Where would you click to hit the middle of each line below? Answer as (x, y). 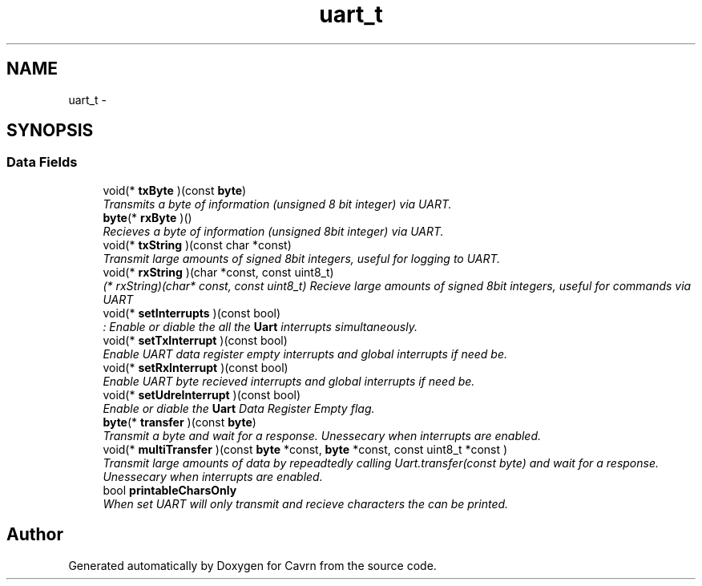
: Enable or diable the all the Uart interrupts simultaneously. (260, 326)
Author (35, 535)
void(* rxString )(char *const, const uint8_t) (218, 272)
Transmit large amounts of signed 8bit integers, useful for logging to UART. (302, 258)
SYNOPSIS (50, 131)
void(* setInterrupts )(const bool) (192, 313)
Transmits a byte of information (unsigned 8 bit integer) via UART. (277, 204)
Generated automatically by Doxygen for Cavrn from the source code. (252, 565)
